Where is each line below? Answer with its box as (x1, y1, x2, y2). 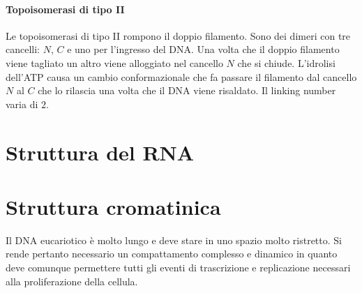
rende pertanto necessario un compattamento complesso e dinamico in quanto (6, 246, 338, 261)
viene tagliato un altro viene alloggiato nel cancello (6, 55, 223, 70)
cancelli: (6, 42, 40, 57)
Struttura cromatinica (6, 192, 221, 220)
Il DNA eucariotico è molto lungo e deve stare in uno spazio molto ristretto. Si (6, 232, 342, 247)
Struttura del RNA (6, 137, 195, 166)
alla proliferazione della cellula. (6, 273, 138, 288)
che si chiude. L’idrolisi (237, 55, 335, 70)
